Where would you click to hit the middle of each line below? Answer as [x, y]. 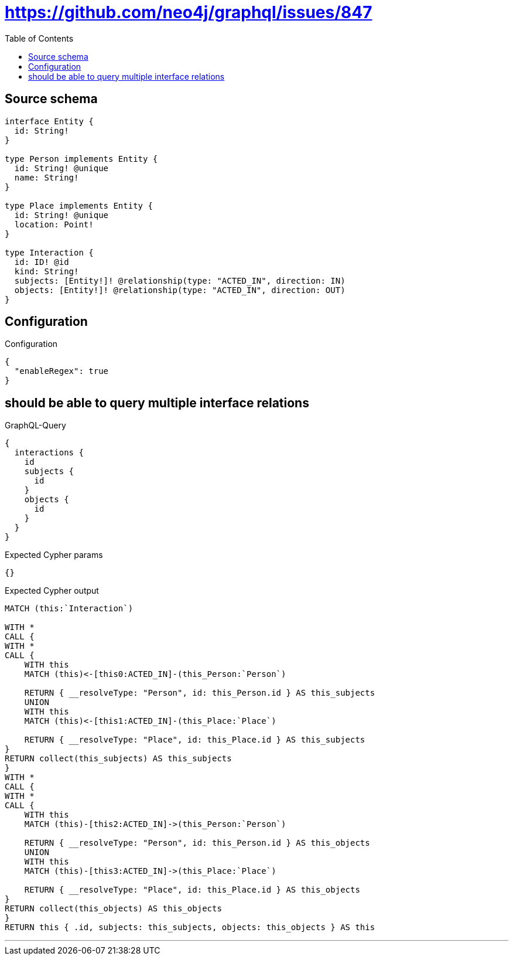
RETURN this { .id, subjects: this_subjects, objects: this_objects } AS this [190, 927]
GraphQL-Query [35, 425]
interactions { [49, 453]
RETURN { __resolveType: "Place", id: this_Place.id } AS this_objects [192, 890]
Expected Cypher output [52, 591]
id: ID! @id [42, 262]
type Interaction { [49, 252]
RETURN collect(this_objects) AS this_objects [113, 909]
